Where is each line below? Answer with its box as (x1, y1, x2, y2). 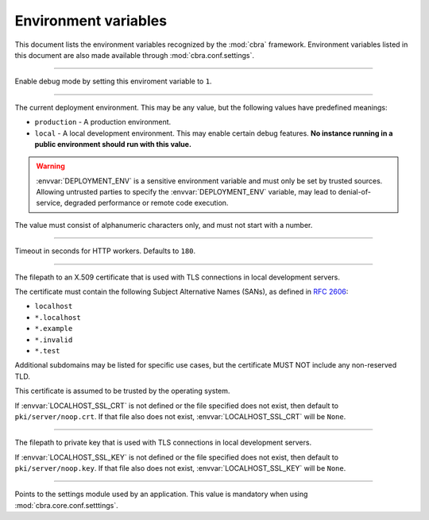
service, (36, 198, 63, 208)
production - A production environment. (34, 117, 172, 127)
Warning (36, 161, 65, 171)
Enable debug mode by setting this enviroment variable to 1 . (14, 76, 212, 87)
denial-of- (338, 187, 371, 197)
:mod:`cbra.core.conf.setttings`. (14, 500, 118, 510)
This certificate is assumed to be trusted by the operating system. (14, 386, 230, 396)
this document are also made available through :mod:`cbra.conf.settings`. (14, 50, 254, 60)
